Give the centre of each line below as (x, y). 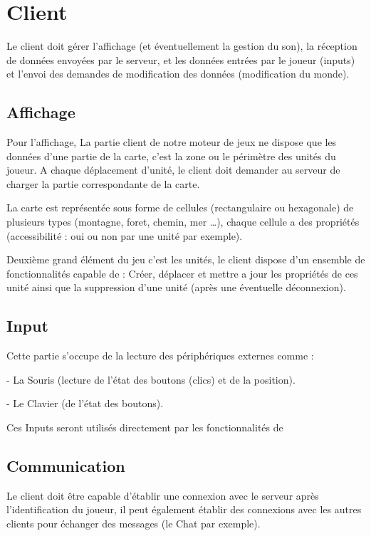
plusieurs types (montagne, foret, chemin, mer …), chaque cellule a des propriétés (183, 222)
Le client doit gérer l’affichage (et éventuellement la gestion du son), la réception (182, 46)
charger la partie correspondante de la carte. (103, 183)
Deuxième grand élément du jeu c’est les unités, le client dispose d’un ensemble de (186, 259)
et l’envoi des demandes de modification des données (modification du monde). (178, 74)
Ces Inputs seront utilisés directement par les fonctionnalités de (145, 427)
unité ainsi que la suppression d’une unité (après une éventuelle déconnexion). (176, 287)
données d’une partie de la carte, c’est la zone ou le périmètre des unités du (171, 156)
